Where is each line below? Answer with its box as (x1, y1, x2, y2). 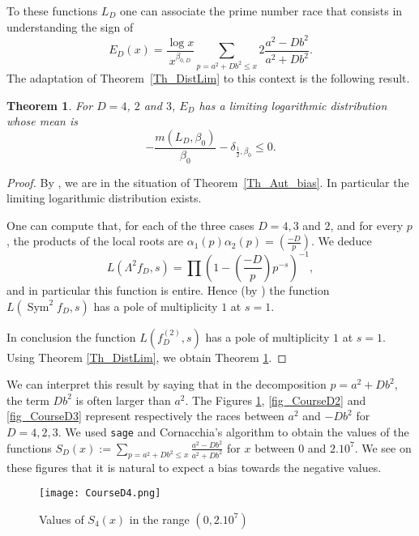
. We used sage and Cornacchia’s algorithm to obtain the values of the (58, 423, 409, 440)
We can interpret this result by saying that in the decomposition (6, 376, 327, 393)
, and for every (330, 216, 404, 233)
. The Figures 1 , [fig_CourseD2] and (185, 391, 366, 408)
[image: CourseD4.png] (39, 487, 161, 500)
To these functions (6, 2, 98, 19)
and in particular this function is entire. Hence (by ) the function (6, 281, 330, 298)
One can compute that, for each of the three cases (6, 216, 254, 233)
